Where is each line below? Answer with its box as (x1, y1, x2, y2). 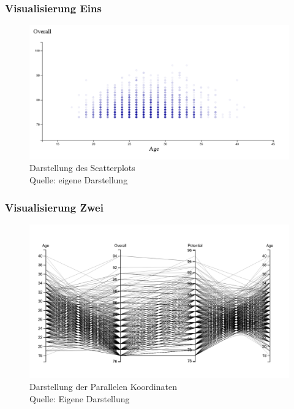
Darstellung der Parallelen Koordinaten (29, 380, 177, 393)
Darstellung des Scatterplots (29, 161, 135, 174)
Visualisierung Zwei (5, 199, 104, 215)
